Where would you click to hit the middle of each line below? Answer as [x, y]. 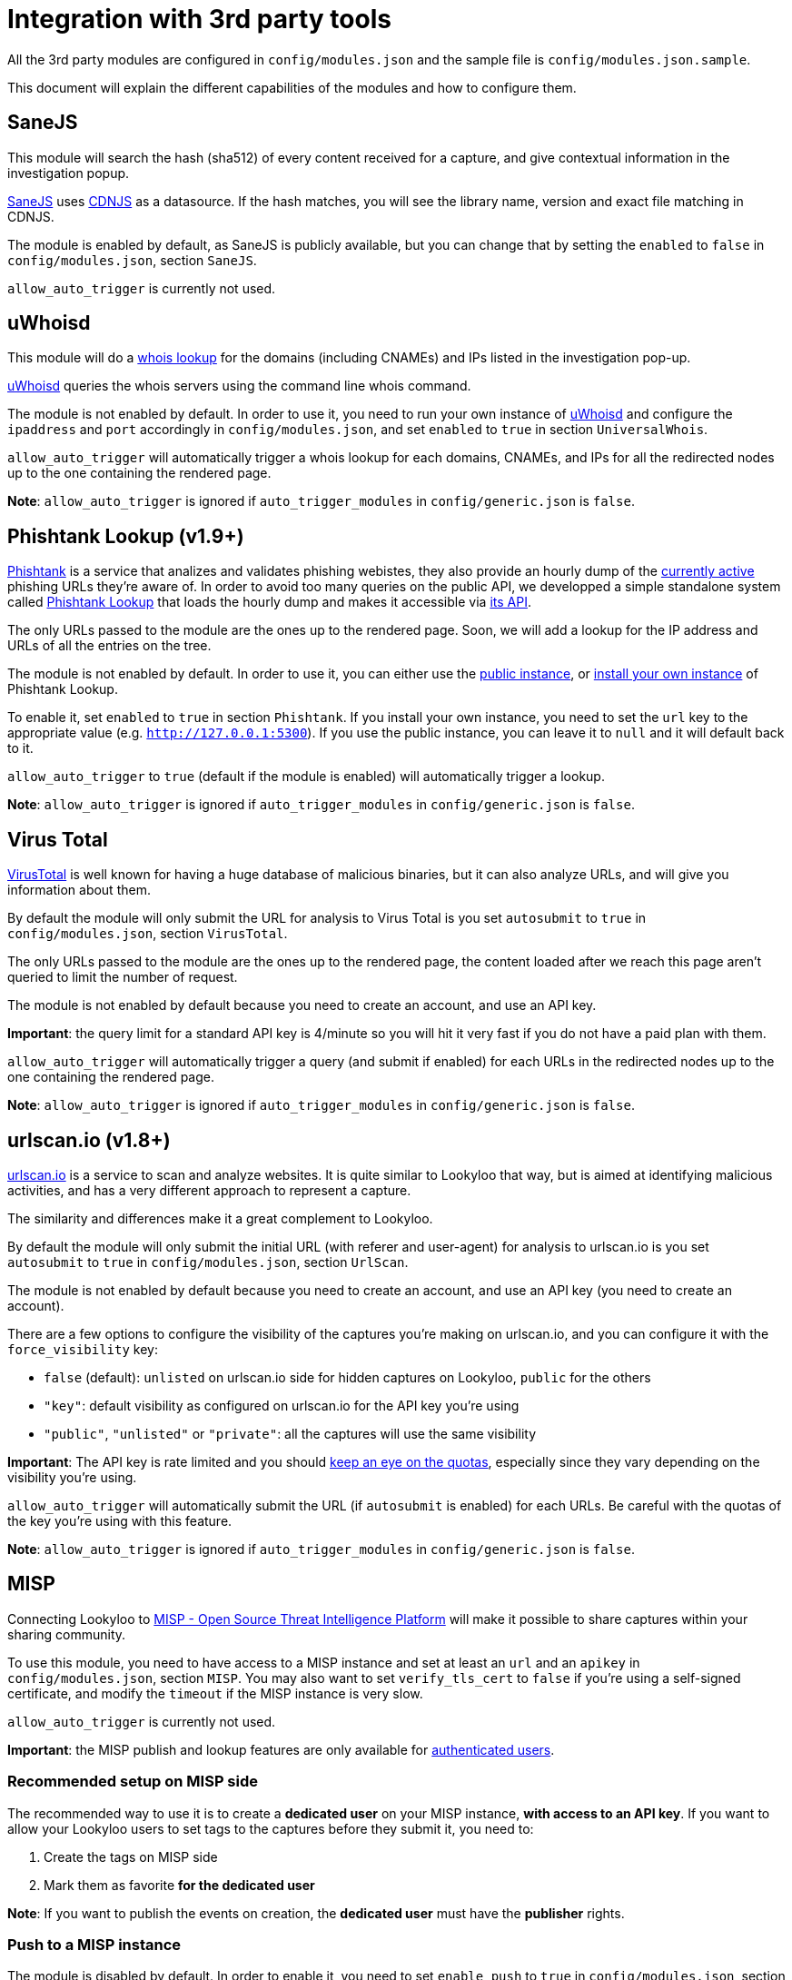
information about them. [79, 890]
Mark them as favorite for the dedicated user [179, 1885]
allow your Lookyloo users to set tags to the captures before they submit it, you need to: [271, 1828]
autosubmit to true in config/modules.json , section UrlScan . [208, 1262]
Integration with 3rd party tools [199, 19]
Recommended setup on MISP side [133, 1782]
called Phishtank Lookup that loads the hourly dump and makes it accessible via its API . [269, 602]
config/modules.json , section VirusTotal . [148, 934]
